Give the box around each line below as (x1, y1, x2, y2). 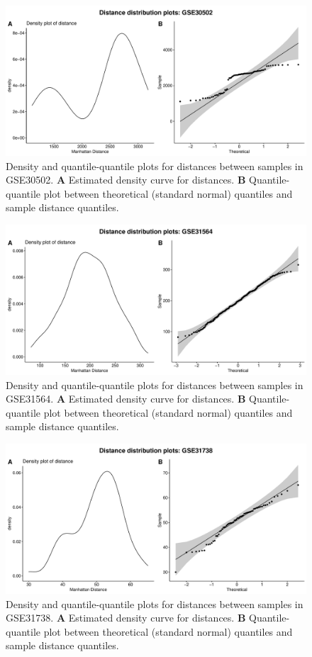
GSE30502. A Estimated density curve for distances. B (6, 172, 246, 187)
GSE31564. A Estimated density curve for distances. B (6, 391, 246, 406)
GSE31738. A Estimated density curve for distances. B (6, 610, 246, 625)
